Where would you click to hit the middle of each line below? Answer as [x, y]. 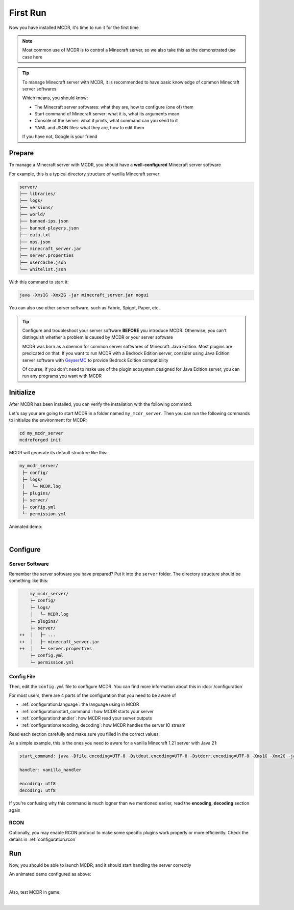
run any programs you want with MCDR [62, 376]
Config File [22, 677]
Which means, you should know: [55, 98]
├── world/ [32, 214]
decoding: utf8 [37, 790]
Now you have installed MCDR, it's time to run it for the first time [74, 28]
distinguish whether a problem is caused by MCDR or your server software [98, 337]
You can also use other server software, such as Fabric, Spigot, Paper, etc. [85, 308]
